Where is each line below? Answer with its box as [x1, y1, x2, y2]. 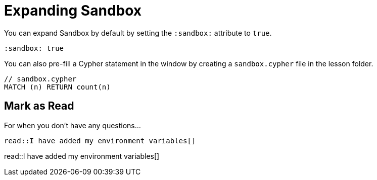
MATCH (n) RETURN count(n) [4, 82, 111, 91]
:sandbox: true [4, 44, 64, 52]
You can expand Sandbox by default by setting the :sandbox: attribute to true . [4, 28, 272, 37]
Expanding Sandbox [4, 2, 142, 19]
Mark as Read [4, 100, 74, 113]
